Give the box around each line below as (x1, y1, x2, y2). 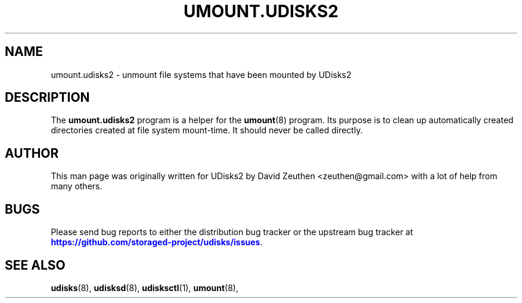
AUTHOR (5, 145, 59, 161)
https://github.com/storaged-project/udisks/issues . (51, 237, 263, 248)
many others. (51, 181, 102, 192)
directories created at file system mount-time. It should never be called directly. (51, 125, 363, 136)
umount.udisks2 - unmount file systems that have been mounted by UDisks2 (51, 69, 352, 80)
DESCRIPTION (5, 90, 90, 105)
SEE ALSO (5, 257, 66, 273)
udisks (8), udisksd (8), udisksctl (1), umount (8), (51, 282, 239, 293)
